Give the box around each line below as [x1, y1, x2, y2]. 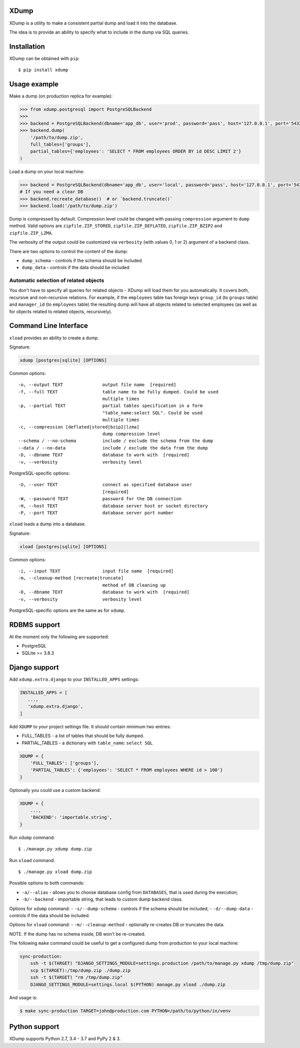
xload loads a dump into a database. [9, 521, 86, 527]
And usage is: [9, 994, 37, 1000]
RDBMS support [9, 620, 60, 629]
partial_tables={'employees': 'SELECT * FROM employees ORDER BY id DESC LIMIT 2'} [30, 148, 241, 154]
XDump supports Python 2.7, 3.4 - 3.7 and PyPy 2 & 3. [9, 1035, 121, 1042]
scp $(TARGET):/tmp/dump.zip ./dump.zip [30, 967, 131, 973]
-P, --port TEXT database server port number [18, 510, 174, 516]
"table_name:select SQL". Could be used [102, 410, 203, 415]
